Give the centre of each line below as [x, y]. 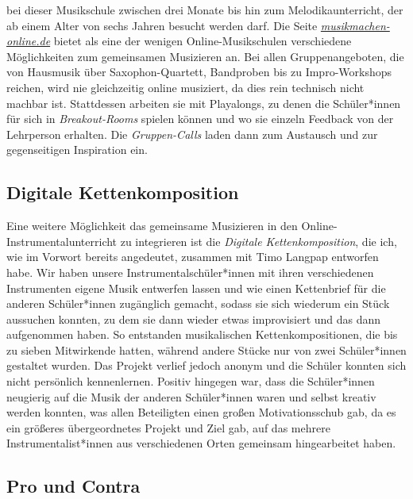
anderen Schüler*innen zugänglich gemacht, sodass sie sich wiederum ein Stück [198, 303]
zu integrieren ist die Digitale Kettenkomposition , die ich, [259, 241]
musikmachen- [355, 25]
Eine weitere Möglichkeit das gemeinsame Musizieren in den [152, 226]
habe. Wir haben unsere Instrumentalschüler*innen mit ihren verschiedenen [190, 272]
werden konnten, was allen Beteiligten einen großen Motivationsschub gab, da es [201, 412]
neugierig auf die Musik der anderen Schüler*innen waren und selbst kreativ [191, 396]
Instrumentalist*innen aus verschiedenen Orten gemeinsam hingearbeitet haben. [201, 443]
